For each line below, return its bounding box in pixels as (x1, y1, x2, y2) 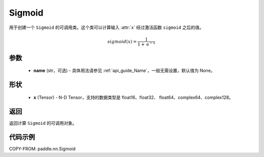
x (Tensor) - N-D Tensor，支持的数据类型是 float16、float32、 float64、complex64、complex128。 (33, 94, 234, 100)
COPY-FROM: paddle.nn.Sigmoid (9, 146, 76, 152)
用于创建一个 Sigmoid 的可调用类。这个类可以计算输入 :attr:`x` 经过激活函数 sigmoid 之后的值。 (9, 24, 204, 30)
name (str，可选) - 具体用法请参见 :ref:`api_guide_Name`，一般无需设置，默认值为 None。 (33, 67, 215, 73)
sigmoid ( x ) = (107, 39, 137, 44)
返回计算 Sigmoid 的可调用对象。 (9, 120, 77, 126)
